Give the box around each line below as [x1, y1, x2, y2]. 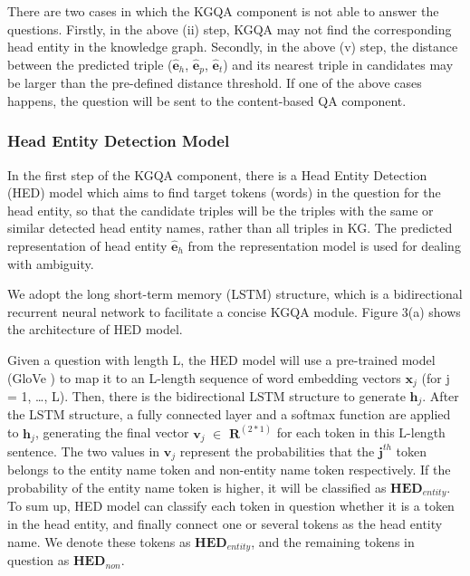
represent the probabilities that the [179, 441, 375, 460]
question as [7, 551, 70, 570]
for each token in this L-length [276, 423, 446, 442]
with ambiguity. [7, 254, 94, 273]
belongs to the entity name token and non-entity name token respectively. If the [7, 460, 451, 479]
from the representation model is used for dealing [187, 236, 461, 255]
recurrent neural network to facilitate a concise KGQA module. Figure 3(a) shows [7, 302, 461, 321]
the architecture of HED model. [7, 320, 183, 339]
